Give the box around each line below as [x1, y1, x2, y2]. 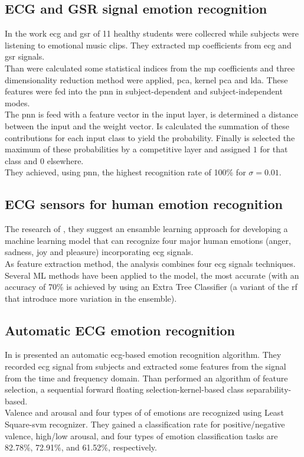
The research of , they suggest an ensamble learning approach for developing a [5, 223, 288, 235]
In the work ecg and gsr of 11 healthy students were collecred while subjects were [5, 27, 299, 40]
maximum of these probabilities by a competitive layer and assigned [5, 143, 251, 155]
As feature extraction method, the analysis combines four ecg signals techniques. [5, 257, 296, 269]
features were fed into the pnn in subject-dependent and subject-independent [5, 85, 283, 97]
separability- [246, 383, 292, 396]
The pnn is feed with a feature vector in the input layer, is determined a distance [5, 108, 299, 120]
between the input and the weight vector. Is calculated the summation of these [5, 119, 290, 132]
